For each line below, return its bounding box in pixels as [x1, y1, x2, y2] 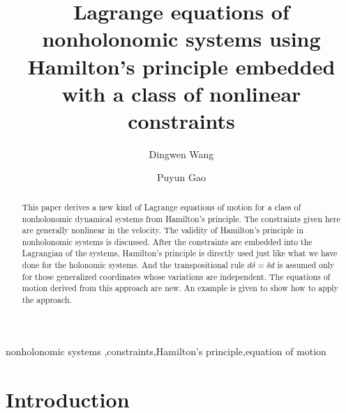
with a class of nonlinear [61, 79, 301, 107]
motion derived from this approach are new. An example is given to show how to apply [22, 282, 338, 294]
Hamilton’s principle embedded [27, 52, 336, 80]
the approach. [22, 294, 72, 306]
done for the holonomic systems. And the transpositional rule [22, 259, 245, 271]
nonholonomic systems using [42, 24, 321, 53]
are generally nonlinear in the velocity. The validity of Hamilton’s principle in [22, 224, 303, 236]
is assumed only [277, 259, 335, 271]
